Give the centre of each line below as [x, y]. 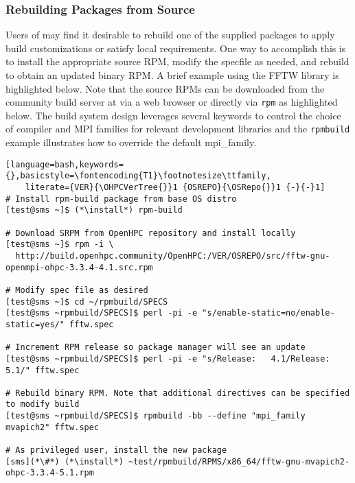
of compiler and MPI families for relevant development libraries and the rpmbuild [178, 129]
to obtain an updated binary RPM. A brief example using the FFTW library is [172, 75]
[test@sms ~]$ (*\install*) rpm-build [94, 210]
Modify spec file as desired [82, 290]
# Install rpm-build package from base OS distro [121, 199]
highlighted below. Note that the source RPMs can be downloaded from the [165, 88]
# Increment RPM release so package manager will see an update [156, 347]
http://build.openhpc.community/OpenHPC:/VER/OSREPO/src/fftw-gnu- [173, 256]
